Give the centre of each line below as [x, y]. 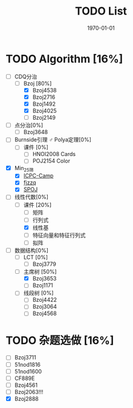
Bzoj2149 [44, 118]
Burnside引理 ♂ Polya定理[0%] [53, 140]
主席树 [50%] [40, 272]
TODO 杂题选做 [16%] [60, 340]
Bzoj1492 [44, 104]
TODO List [101, 11]
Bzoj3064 [45, 307]
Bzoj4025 [44, 111]
